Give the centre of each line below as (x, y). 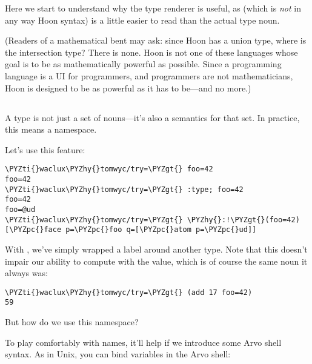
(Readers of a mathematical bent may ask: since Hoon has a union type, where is (156, 40)
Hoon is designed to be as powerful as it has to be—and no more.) (128, 88)
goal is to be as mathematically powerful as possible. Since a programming (143, 64)
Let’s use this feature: (45, 149)
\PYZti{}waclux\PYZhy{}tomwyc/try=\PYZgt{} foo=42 (109, 169)
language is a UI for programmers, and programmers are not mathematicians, (149, 75)
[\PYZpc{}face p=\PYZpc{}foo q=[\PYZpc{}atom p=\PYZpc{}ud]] (131, 230)
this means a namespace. (51, 129)
